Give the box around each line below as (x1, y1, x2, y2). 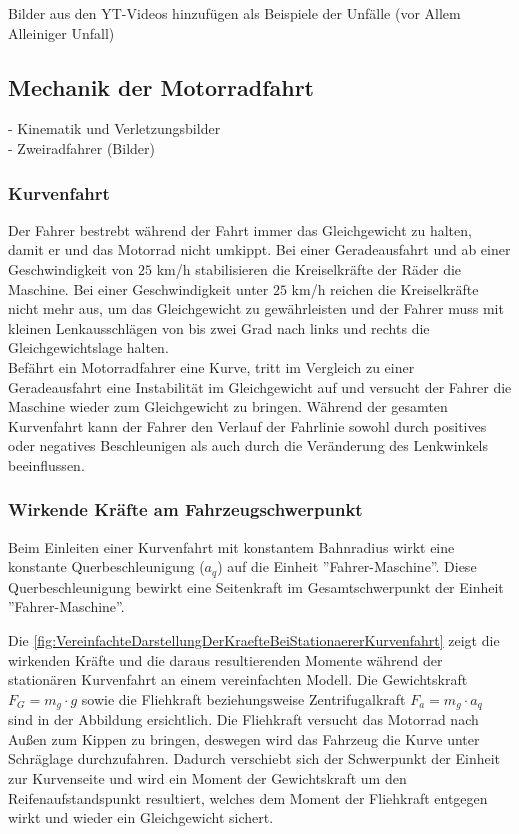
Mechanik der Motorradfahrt (8, 71, 315, 102)
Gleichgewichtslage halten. (8, 337, 169, 358)
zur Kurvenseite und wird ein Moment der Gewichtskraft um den (8, 767, 407, 788)
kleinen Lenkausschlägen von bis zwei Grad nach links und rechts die (8, 317, 430, 338)
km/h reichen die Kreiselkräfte (291, 278, 479, 299)
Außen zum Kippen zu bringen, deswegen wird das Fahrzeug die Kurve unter (8, 728, 480, 749)
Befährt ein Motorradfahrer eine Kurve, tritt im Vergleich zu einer (8, 356, 415, 377)
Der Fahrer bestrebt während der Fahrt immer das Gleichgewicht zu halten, (8, 219, 472, 240)
